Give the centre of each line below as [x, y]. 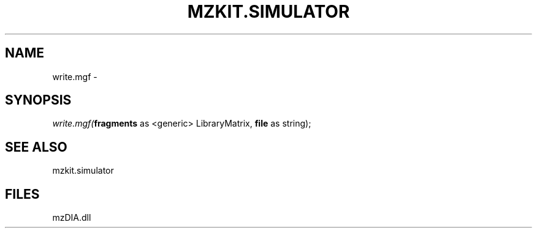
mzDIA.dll [72, 218]
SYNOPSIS [38, 100]
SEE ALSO [36, 147]
